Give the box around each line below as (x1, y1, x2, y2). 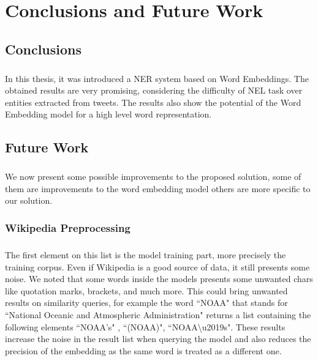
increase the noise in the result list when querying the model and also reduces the (5, 332, 311, 345)
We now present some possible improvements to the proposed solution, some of (5, 170, 301, 183)
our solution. (5, 194, 53, 207)
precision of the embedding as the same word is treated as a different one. (5, 344, 282, 357)
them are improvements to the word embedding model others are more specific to (5, 182, 311, 195)
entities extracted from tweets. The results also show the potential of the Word (5, 95, 301, 108)
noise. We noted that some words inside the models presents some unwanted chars (5, 272, 313, 285)
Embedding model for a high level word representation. (5, 108, 212, 121)
